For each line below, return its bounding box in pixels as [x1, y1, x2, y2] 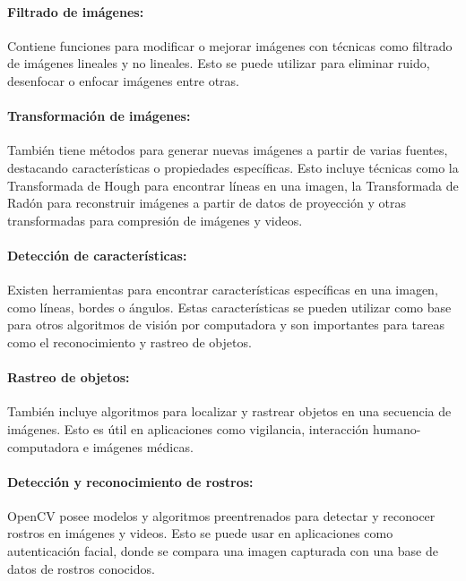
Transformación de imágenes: [7, 107, 191, 125]
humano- [373, 419, 421, 438]
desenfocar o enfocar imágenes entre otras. [7, 71, 239, 90]
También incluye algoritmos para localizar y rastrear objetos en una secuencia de [7, 402, 452, 421]
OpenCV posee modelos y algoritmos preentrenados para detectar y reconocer [7, 506, 436, 525]
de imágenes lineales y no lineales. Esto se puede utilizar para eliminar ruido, [7, 54, 430, 73]
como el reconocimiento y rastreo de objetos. [7, 332, 252, 351]
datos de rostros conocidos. [7, 559, 155, 577]
